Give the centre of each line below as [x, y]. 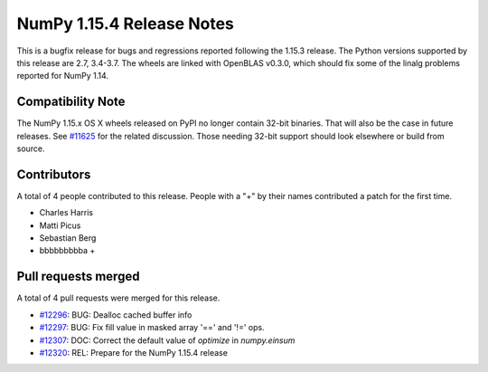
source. [31, 148]
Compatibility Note [71, 102]
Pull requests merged [78, 277]
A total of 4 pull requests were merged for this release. [118, 298]
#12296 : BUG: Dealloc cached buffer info [116, 315]
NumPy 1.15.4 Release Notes [125, 24]
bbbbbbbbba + [67, 251]
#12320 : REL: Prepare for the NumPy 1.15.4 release [133, 352]
